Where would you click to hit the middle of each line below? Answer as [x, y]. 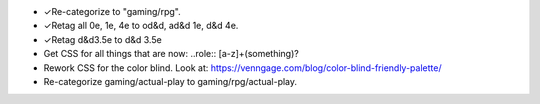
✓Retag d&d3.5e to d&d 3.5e [102, 39]
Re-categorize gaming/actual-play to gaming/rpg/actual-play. [170, 81]
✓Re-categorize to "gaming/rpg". [112, 11]
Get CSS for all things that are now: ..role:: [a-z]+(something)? [171, 54]
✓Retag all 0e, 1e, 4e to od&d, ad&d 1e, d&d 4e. [141, 26]
